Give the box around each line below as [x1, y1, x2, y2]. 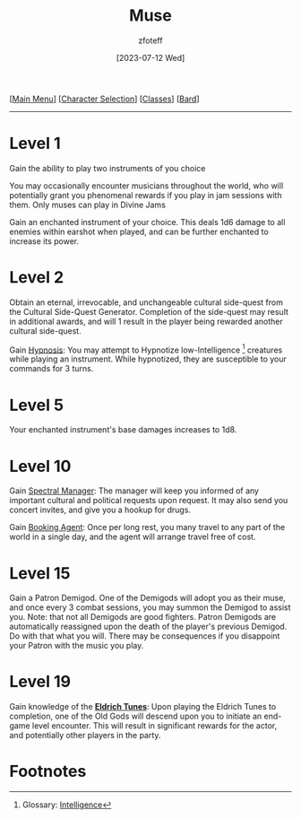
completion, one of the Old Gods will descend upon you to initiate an [9, 710, 262, 722]
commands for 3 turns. [9, 363, 94, 374]
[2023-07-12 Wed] [116, 52, 185, 63]
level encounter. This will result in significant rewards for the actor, [31, 720, 278, 731]
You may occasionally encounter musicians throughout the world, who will [9, 180, 284, 191]
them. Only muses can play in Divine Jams [9, 199, 166, 210]
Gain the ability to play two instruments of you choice [9, 162, 206, 173]
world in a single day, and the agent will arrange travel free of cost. [9, 531, 256, 543]
